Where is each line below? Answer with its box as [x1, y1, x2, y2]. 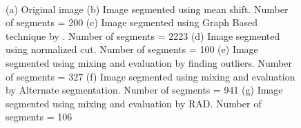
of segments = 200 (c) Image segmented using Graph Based [6, 15, 258, 30]
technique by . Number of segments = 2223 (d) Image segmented [6, 28, 280, 43]
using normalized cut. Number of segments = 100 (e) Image [6, 42, 258, 56]
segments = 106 [6, 109, 72, 124]
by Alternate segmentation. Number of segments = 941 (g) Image [6, 83, 283, 97]
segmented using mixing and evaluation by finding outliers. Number [6, 55, 292, 70]
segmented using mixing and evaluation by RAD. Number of [6, 96, 262, 110]
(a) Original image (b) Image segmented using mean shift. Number [6, 1, 289, 16]
